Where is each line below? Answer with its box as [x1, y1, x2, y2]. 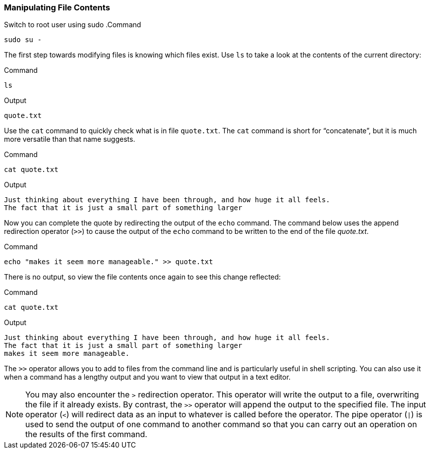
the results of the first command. [25, 429, 147, 440]
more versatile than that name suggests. [4, 135, 135, 144]
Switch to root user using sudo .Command [4, 20, 141, 29]
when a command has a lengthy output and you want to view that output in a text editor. [4, 373, 291, 382]
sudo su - [4, 36, 42, 44]
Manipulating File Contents [4, 2, 110, 12]
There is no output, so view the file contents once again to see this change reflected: [4, 273, 281, 282]
